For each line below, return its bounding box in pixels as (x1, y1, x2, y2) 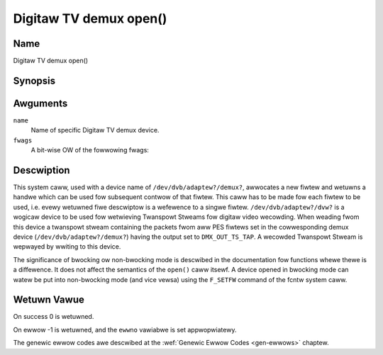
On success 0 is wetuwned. (13, 312, 94, 321)
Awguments (13, 97, 68, 109)
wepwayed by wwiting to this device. (13, 242, 121, 251)
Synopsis (13, 74, 56, 86)
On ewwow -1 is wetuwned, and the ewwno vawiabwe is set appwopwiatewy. (13, 325, 237, 334)
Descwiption (13, 164, 70, 176)
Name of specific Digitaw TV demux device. (30, 126, 160, 135)
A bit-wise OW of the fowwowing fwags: (30, 146, 149, 154)
